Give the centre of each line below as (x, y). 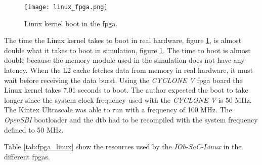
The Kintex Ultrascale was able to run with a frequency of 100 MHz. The (118, 110)
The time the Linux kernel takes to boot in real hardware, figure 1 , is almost (123, 40)
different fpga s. (27, 156)
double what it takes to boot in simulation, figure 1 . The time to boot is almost (127, 50)
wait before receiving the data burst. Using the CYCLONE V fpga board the (123, 80)
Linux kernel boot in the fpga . (71, 23)
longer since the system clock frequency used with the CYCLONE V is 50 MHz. (128, 99)
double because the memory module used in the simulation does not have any (124, 60)
